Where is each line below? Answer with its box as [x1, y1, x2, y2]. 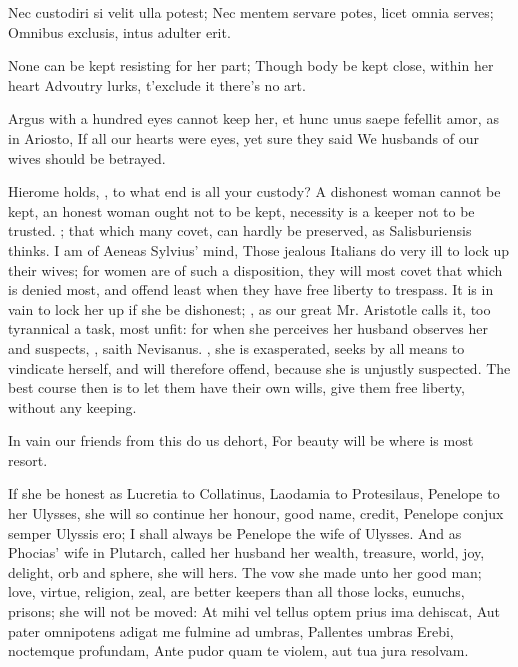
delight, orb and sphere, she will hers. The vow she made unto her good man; [8, 561, 482, 582]
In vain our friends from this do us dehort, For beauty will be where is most [8, 430, 474, 451]
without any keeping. [8, 396, 137, 417]
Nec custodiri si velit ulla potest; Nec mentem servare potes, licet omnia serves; [8, 2, 494, 22]
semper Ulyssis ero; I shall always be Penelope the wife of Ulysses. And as [8, 522, 462, 543]
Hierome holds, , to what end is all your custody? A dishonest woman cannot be [8, 181, 501, 202]
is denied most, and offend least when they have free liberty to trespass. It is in [8, 279, 494, 300]
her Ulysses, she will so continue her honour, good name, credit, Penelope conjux [8, 503, 504, 524]
